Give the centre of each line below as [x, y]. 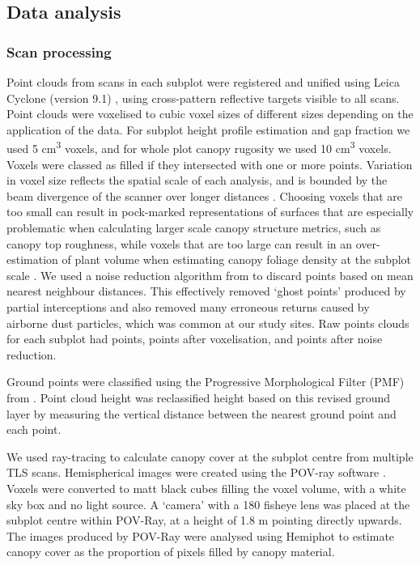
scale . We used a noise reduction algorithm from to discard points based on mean [210, 275]
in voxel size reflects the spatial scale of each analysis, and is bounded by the [197, 180]
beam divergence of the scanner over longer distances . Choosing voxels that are [204, 195]
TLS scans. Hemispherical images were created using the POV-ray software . [196, 472]
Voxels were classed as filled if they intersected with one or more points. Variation [210, 164]
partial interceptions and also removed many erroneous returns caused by [188, 306]
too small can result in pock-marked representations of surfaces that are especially [210, 212]
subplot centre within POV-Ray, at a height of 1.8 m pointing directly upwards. [204, 520]
